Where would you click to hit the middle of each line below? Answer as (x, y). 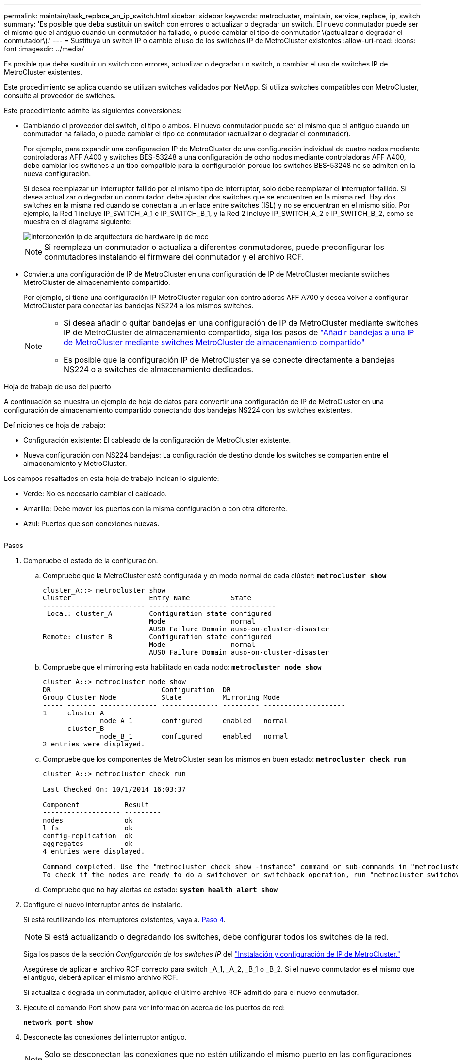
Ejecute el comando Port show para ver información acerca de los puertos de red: (154, 1007)
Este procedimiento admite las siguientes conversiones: (93, 110)
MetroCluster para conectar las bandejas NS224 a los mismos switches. (139, 306)
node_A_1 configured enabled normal (194, 721)
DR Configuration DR (137, 690)
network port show (58, 1022)
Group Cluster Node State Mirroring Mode (161, 697)
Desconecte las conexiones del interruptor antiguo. (105, 1037)
